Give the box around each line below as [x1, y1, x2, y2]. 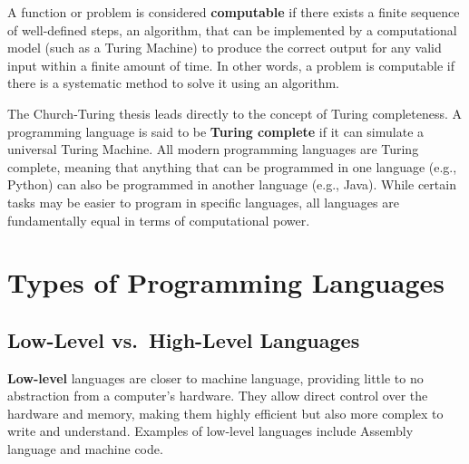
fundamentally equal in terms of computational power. [7, 210, 310, 229]
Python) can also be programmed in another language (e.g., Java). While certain [7, 175, 456, 194]
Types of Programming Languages [7, 264, 445, 301]
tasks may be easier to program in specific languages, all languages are [7, 192, 399, 211]
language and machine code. [7, 440, 163, 459]
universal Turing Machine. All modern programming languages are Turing [7, 140, 419, 159]
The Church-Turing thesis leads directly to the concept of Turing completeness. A [7, 103, 463, 122]
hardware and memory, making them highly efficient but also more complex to [7, 403, 444, 422]
